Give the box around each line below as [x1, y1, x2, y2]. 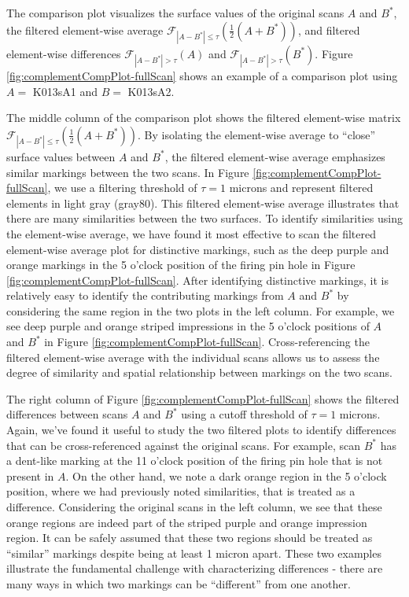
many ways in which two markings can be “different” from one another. [6, 575, 351, 591]
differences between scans [6, 406, 128, 422]
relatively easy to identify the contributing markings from [6, 287, 284, 304]
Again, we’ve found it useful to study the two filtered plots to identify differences [6, 422, 396, 438]
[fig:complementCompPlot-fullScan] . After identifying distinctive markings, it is [6, 271, 389, 288]
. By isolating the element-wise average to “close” [138, 126, 376, 142]
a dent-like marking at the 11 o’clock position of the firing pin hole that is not [6, 452, 383, 469]
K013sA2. [127, 83, 175, 99]
